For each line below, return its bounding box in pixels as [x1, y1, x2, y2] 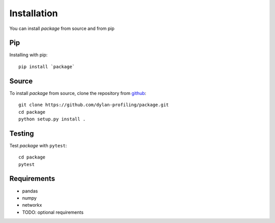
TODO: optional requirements [22, 209, 84, 215]
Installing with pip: [9, 52, 48, 58]
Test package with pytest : [9, 142, 67, 148]
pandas [22, 188, 38, 194]
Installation [9, 8, 58, 19]
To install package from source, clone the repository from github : [9, 90, 147, 96]
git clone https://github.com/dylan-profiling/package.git [18, 102, 169, 108]
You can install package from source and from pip [9, 25, 115, 31]
